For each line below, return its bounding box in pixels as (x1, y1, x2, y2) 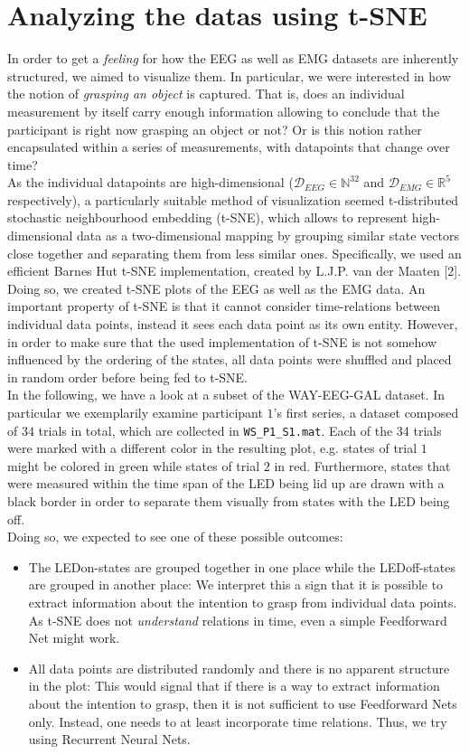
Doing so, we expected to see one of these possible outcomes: (7, 527, 343, 546)
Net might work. (28, 628, 120, 647)
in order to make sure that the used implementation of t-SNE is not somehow (7, 332, 437, 351)
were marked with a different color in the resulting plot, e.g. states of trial (7, 438, 417, 457)
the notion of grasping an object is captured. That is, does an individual (7, 84, 405, 103)
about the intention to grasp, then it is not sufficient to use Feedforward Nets (28, 693, 457, 712)
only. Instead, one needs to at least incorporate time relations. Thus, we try (28, 712, 447, 730)
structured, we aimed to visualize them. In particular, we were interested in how (7, 66, 451, 85)
